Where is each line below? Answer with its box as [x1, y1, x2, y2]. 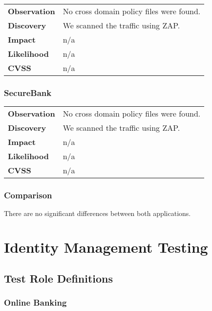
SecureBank [4, 86, 52, 98]
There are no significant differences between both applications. [4, 208, 191, 218]
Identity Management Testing [4, 237, 208, 257]
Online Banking [4, 296, 67, 309]
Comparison [4, 189, 52, 201]
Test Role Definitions [4, 270, 113, 286]
